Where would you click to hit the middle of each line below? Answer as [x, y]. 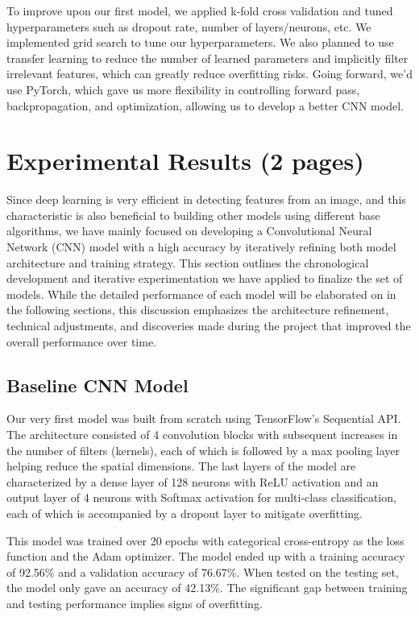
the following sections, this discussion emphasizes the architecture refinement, [198, 310]
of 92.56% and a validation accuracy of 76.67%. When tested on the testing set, [203, 571]
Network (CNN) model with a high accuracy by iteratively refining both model [201, 247]
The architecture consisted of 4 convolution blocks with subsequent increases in [202, 435]
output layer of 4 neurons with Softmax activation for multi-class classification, [201, 497]
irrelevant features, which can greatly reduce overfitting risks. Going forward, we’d [209, 74]
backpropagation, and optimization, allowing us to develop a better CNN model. [205, 105]
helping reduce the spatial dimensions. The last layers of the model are [181, 466]
